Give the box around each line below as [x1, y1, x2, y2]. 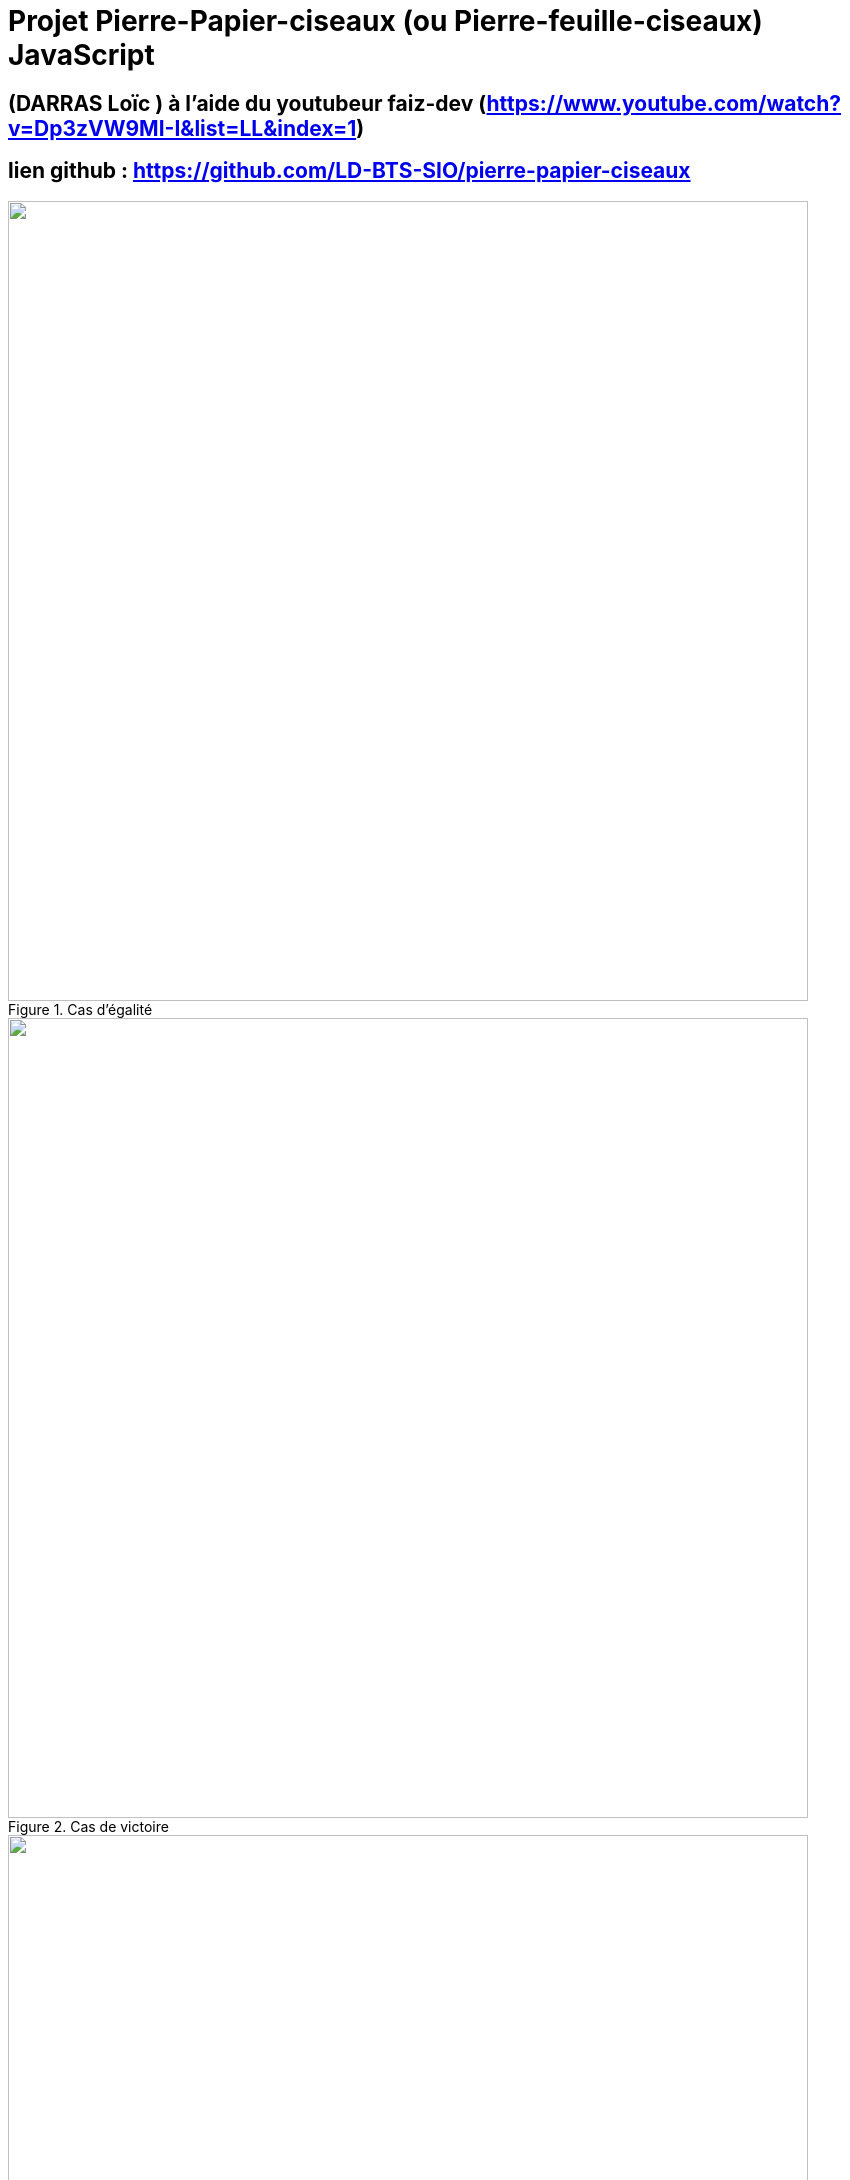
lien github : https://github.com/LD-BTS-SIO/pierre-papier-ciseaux [8, 158, 691, 184]
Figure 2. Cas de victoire [8, 1817, 169, 1835]
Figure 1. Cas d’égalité [8, 1000, 153, 1018]
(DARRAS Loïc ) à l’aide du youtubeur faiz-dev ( [8, 90, 487, 116]
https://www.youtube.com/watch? [486, 90, 842, 116]
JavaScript [8, 38, 155, 72]
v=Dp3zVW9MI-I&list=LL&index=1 [8, 115, 357, 141]
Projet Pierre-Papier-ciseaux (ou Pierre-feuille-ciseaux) [8, 4, 763, 38]
